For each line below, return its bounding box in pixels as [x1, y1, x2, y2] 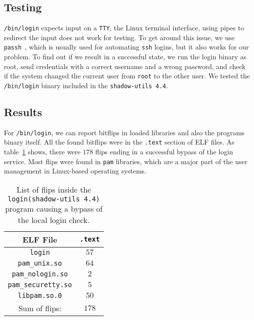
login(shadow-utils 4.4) [7, 195, 100, 203]
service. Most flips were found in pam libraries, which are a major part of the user [4, 156, 248, 166]
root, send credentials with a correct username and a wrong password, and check [4, 61, 246, 71]
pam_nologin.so [12, 270, 68, 278]
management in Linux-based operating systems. [4, 166, 147, 176]
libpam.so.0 [18, 291, 62, 299]
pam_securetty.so [8, 280, 72, 289]
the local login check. [18, 214, 90, 225]
